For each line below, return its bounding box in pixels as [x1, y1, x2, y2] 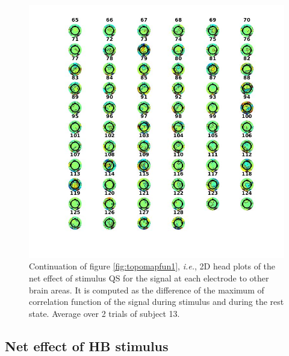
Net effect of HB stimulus [5, 336, 169, 355]
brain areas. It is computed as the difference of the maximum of [29, 283, 264, 296]
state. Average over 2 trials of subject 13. [29, 307, 180, 319]
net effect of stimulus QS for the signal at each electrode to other [29, 271, 269, 284]
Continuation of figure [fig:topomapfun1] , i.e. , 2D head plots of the [29, 260, 276, 272]
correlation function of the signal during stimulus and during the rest [29, 295, 284, 308]
